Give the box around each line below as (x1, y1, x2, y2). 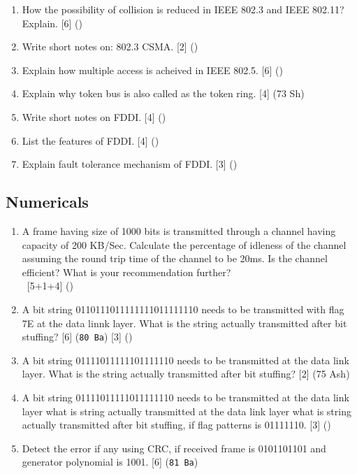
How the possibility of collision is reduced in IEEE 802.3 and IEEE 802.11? (22, 2, 344, 16)
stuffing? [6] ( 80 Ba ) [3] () (22, 329, 133, 344)
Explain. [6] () (22, 15, 82, 30)
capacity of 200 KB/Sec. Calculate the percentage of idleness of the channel (22, 237, 347, 252)
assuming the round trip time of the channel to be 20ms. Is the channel (22, 251, 328, 266)
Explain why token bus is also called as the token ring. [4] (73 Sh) (22, 86, 305, 101)
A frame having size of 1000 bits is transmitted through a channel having (22, 223, 336, 238)
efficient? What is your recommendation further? (22, 264, 231, 279)
